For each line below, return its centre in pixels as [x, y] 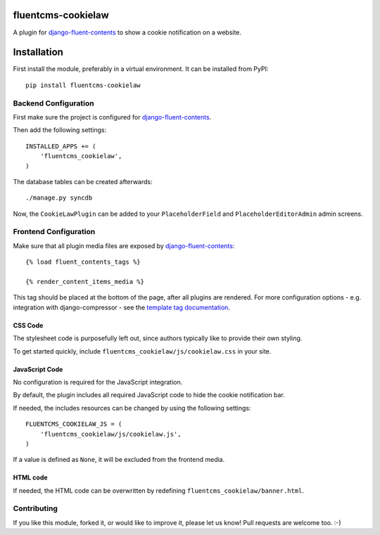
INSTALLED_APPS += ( [61, 146]
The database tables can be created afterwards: [83, 181]
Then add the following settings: [60, 130]
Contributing [35, 508]
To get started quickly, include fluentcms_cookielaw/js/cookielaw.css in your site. [142, 351]
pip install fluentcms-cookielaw [83, 85]
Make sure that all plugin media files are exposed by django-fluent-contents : [124, 245]
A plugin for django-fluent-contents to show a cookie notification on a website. [127, 32]
